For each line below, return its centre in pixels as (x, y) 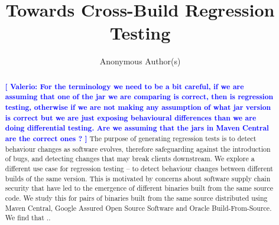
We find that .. (28, 218)
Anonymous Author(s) (140, 61)
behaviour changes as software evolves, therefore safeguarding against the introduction (138, 149)
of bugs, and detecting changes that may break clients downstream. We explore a (130, 159)
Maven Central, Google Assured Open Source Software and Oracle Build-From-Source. (138, 208)
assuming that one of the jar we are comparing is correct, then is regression (139, 97)
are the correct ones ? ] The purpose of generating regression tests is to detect (131, 138)
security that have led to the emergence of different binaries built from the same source (139, 188)
